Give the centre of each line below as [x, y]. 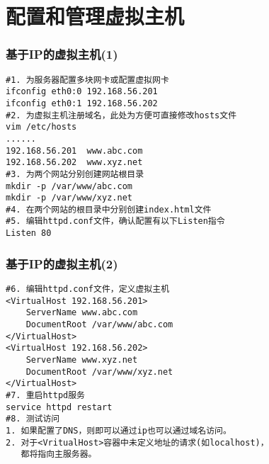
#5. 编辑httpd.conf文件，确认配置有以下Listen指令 [115, 221]
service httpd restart [59, 407]
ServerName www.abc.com [82, 313]
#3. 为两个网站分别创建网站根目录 [75, 174]
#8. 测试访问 [33, 419]
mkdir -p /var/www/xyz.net [69, 198]
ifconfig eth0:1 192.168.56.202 [82, 103]
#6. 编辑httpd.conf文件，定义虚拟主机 [88, 289]
